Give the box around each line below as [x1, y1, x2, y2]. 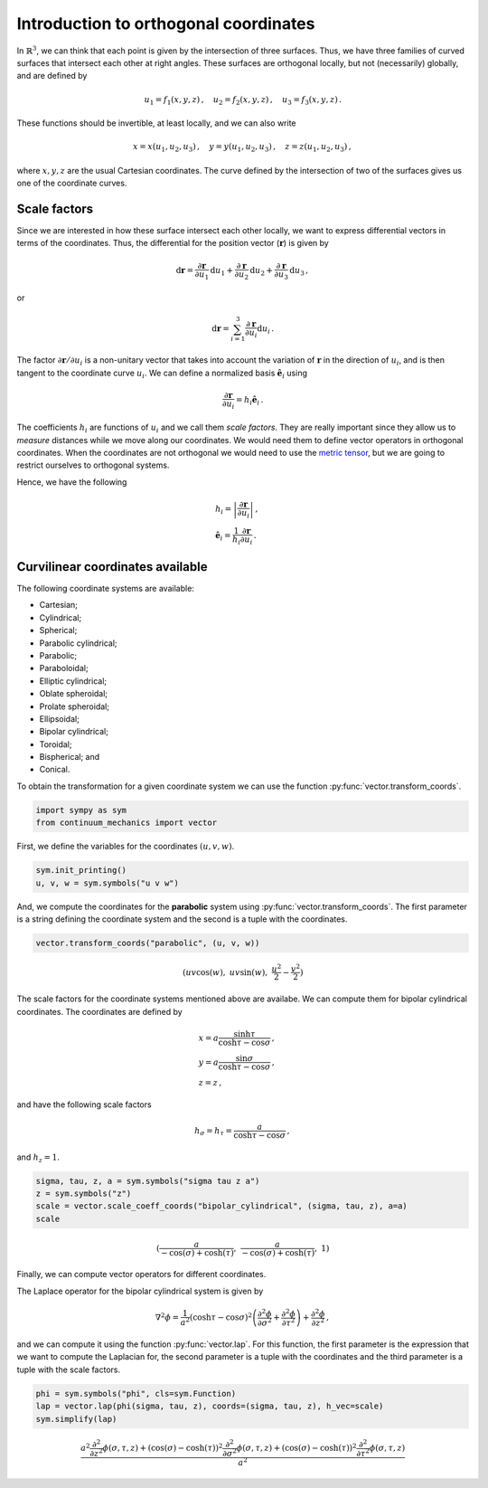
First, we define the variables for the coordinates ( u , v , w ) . [16, 841, 235, 852]
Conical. [39, 764, 70, 775]
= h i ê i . [235, 394, 264, 407]
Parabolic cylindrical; [39, 638, 117, 649]
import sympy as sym [35, 805, 127, 815]
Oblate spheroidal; [39, 688, 108, 699]
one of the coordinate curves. [16, 177, 127, 189]
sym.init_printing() [35, 865, 127, 876]
